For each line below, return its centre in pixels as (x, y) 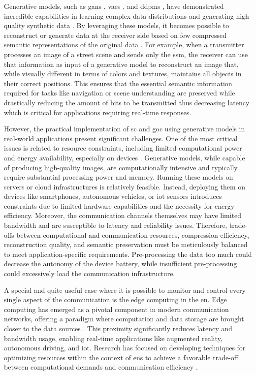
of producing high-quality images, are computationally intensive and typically (121, 167)
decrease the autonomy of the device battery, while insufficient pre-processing (121, 264)
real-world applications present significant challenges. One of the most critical (121, 138)
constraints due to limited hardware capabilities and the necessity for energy (119, 205)
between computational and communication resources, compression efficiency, (133, 234)
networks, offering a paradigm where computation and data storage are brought (124, 319)
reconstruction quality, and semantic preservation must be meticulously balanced (126, 244)
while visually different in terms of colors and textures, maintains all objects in (123, 74)
